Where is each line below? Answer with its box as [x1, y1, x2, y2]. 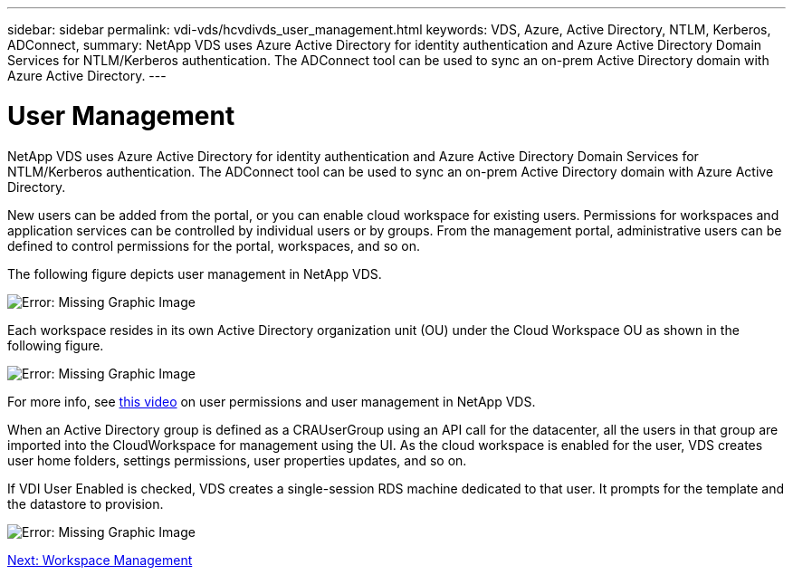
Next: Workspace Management [7, 551, 193, 568]
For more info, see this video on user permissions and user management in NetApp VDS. [7, 393, 536, 409]
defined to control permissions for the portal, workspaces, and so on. [7, 237, 421, 254]
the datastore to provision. [7, 495, 164, 512]
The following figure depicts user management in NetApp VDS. [7, 265, 382, 282]
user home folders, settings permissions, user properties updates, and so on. [7, 452, 467, 468]
